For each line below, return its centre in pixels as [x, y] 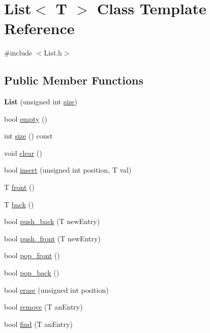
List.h [53, 53]
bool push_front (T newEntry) [52, 238]
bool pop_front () [32, 255]
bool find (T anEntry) [38, 324]
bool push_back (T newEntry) [52, 221]
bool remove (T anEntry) [43, 307]
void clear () [23, 152]
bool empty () [26, 118]
